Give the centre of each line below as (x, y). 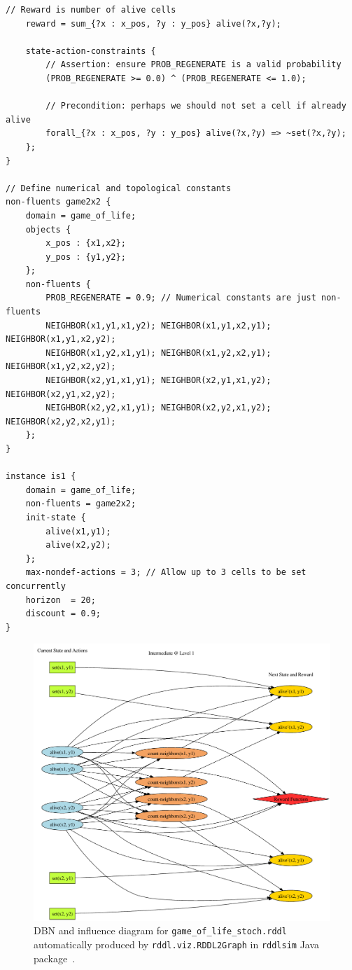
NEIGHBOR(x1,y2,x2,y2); (61, 367)
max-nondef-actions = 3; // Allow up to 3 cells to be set (166, 573)
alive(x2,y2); (78, 545)
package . (55, 958)
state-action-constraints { (91, 51)
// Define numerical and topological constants (119, 188)
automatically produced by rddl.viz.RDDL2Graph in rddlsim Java (177, 944)
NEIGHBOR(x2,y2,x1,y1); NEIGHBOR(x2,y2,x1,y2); (159, 408)
